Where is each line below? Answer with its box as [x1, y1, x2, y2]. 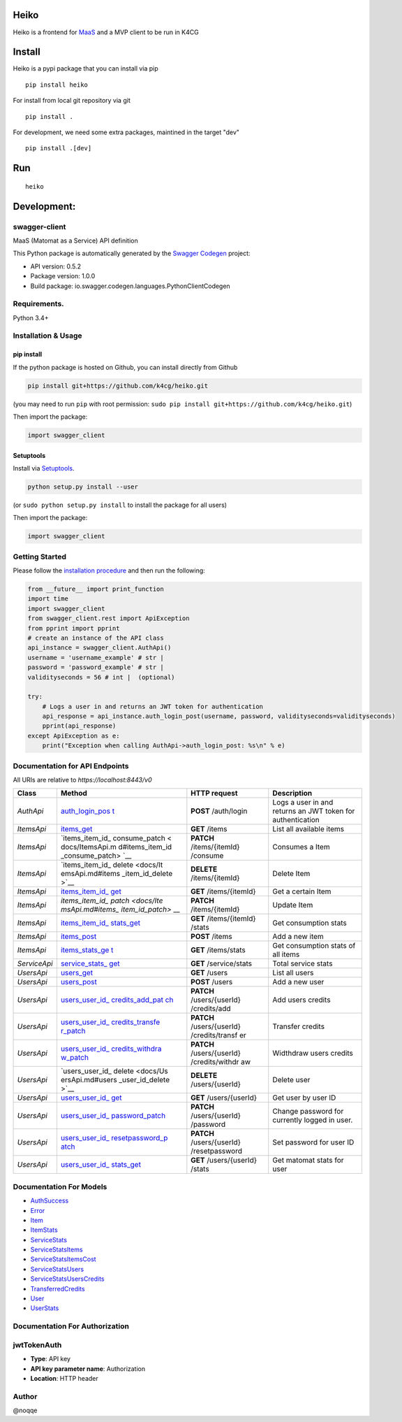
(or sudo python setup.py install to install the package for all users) [13, 501, 227, 509]
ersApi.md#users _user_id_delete [60, 1075, 170, 1085]
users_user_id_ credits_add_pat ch [60, 995, 174, 1005]
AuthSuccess [30, 1196, 69, 1205]
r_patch [60, 1026, 86, 1036]
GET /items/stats [191, 945, 246, 955]
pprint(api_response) [42, 722, 117, 730]
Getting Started [13, 552, 66, 561]
